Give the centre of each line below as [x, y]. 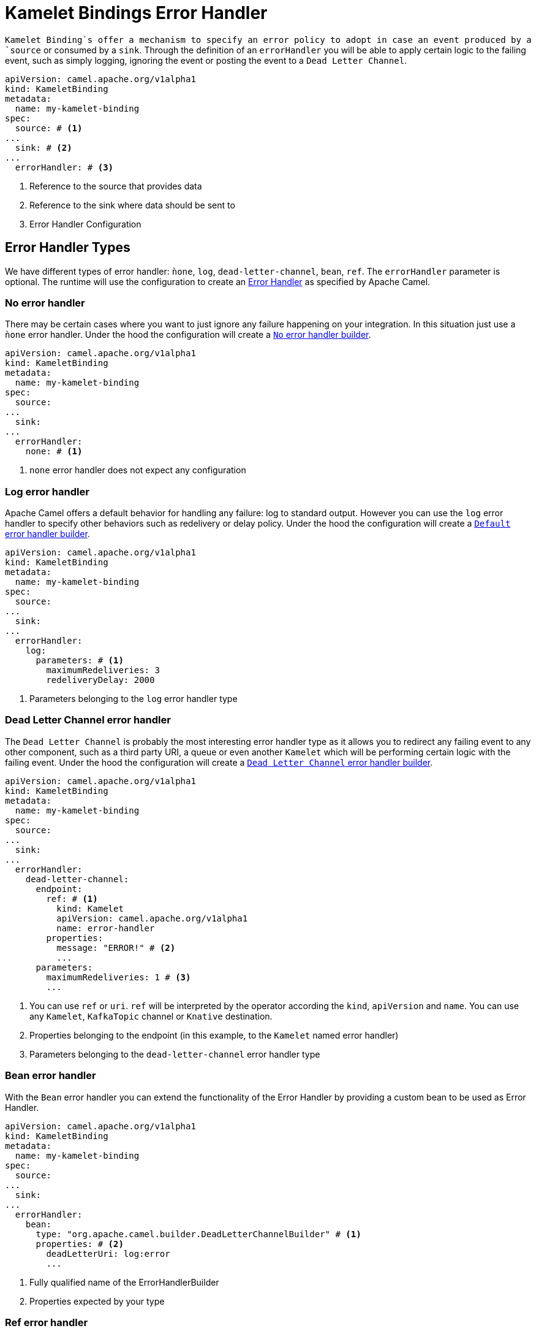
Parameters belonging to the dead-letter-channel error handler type [175, 1054]
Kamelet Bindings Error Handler [136, 13]
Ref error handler [47, 1322]
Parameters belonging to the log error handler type [134, 699]
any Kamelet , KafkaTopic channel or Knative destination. [151, 1016]
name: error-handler [106, 928]
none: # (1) [54, 452]
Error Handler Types [68, 248]
